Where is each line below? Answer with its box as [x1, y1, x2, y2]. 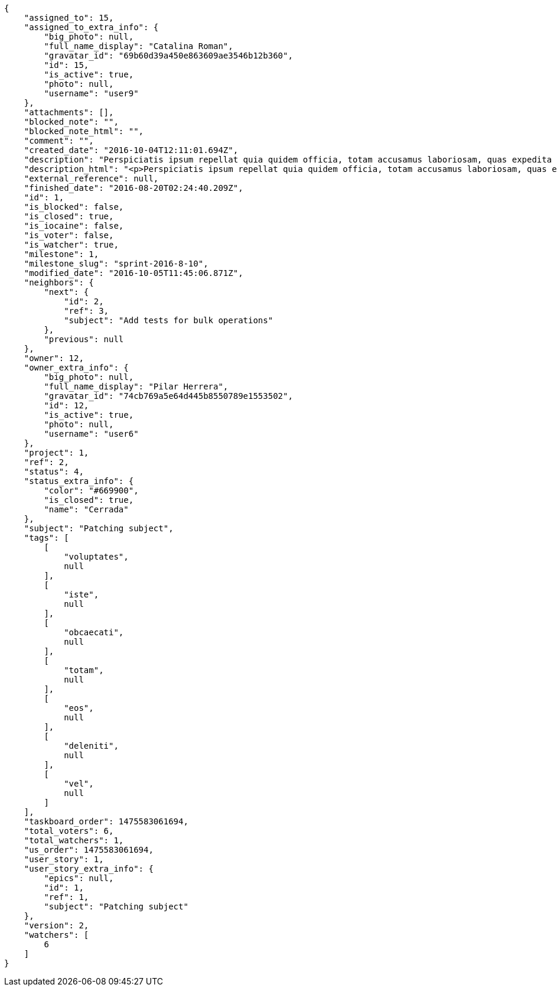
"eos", [64, 703, 94, 713]
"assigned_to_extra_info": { [24, 22, 159, 32]
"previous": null [44, 334, 124, 344]
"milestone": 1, [24, 249, 99, 259]
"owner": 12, [24, 353, 84, 363]
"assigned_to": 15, [24, 13, 114, 22]
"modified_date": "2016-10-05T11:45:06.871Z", [24, 268, 243, 278]
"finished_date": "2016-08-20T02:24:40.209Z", [24, 183, 243, 193]
